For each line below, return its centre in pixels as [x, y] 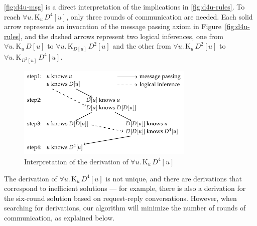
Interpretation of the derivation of [76, 161]
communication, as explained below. [59, 217]
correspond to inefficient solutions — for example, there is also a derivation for [125, 188]
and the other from [142, 46]
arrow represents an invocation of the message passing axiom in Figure [113, 26]
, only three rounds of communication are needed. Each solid [160, 16]
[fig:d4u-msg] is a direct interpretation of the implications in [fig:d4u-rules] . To [124, 7]
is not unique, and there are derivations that [174, 178]
